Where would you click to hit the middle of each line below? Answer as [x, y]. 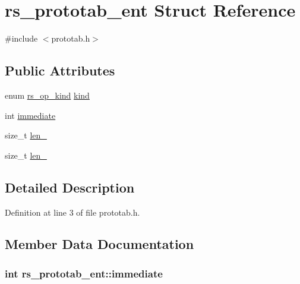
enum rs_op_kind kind [47, 95]
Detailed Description [70, 187]
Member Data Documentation [100, 244]
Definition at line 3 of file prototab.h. [72, 212]
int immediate [30, 115]
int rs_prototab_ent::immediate [84, 273]
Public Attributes [60, 70]
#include [21, 38]
